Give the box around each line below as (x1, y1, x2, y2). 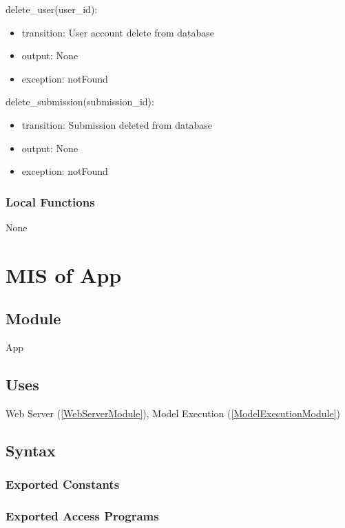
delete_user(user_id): (6, 2, 98, 16)
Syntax (6, 439, 56, 461)
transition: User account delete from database (21, 25, 214, 39)
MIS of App (6, 260, 122, 288)
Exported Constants (6, 476, 120, 493)
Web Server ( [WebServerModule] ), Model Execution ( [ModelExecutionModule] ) (6, 405, 341, 420)
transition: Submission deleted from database (21, 117, 212, 131)
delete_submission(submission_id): (6, 94, 154, 109)
